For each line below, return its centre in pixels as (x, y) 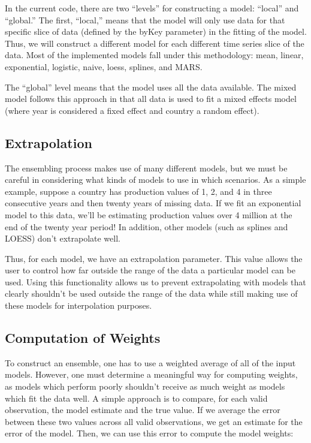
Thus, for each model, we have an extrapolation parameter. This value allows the (154, 258)
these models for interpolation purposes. (78, 305)
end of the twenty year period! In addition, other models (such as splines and (147, 226)
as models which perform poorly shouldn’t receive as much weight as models (145, 386)
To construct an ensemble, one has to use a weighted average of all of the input (150, 362)
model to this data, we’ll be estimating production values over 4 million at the (149, 214)
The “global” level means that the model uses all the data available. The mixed (151, 87)
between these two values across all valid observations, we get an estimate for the (154, 421)
